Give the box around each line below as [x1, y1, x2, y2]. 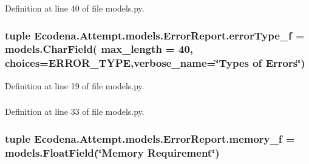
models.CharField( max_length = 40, [5, 41, 194, 56]
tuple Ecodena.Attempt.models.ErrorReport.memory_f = [5, 131, 295, 146]
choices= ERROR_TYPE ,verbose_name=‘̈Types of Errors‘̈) [5, 55, 305, 70]
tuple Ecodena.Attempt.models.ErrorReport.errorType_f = [5, 27, 305, 43]
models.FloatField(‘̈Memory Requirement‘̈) [5, 145, 220, 160]
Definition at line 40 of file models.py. [5, 2, 144, 14]
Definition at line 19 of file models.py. [5, 79, 144, 92]
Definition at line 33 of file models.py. [5, 105, 144, 118]
